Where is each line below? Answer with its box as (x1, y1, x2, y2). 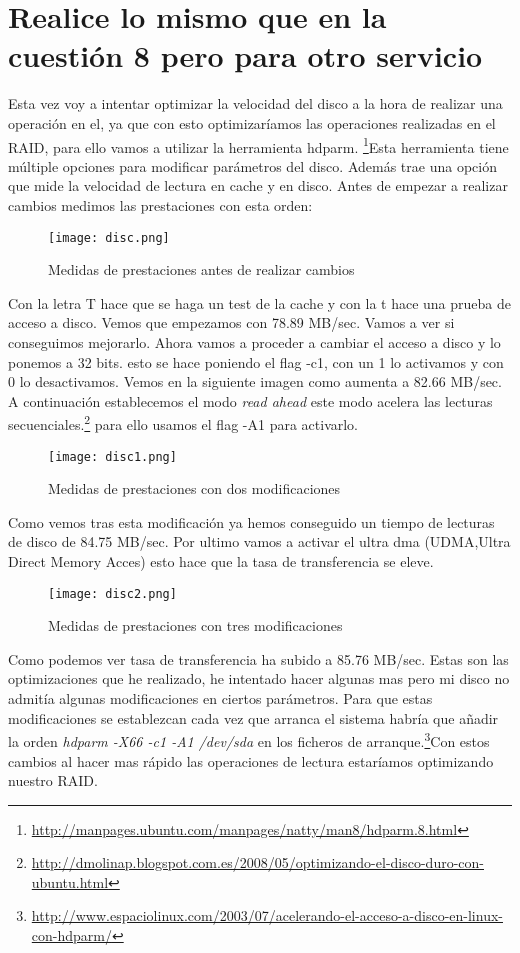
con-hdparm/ (31, 925, 112, 946)
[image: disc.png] (48, 230, 170, 245)
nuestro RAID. (8, 770, 98, 791)
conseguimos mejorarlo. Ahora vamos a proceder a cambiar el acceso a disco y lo (8, 331, 501, 352)
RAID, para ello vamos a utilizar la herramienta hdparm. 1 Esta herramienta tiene (8, 133, 509, 157)
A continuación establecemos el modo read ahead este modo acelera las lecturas (8, 390, 493, 411)
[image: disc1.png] (48, 449, 177, 464)
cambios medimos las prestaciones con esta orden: (8, 194, 313, 215)
